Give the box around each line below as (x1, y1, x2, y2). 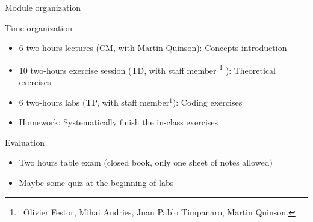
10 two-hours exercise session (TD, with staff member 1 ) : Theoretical (19, 62, 276, 76)
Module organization (5, 1, 81, 13)
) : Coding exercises (172, 95, 243, 108)
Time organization (5, 21, 73, 34)
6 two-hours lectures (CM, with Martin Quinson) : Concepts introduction (19, 41, 287, 54)
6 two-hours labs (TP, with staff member (19, 95, 170, 108)
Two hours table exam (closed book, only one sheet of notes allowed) (19, 156, 273, 169)
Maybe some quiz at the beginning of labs (19, 176, 174, 188)
